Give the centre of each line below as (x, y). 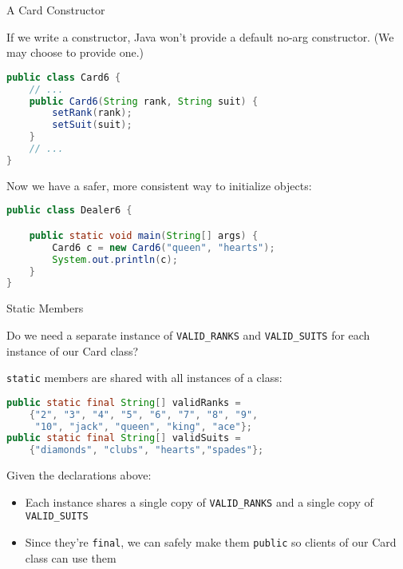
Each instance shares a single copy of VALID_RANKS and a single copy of (199, 501)
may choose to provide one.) (75, 52)
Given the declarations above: (79, 475)
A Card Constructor (56, 10)
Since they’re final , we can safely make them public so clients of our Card (211, 542)
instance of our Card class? (73, 350)
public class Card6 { (64, 77)
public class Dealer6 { (69, 211)
